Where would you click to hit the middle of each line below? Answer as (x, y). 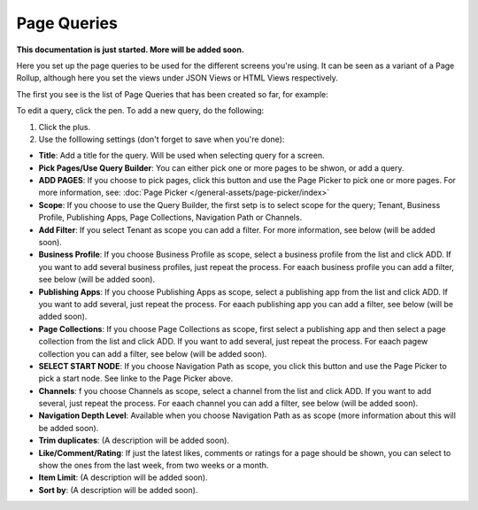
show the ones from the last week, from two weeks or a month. (154, 466)
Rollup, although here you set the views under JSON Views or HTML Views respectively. (177, 78)
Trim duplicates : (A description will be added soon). (134, 440)
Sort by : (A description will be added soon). (118, 490)
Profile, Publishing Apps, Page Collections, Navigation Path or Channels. (170, 218)
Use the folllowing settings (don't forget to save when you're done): (162, 139)
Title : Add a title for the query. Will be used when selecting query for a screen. (181, 156)
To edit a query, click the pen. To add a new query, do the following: (140, 111)
